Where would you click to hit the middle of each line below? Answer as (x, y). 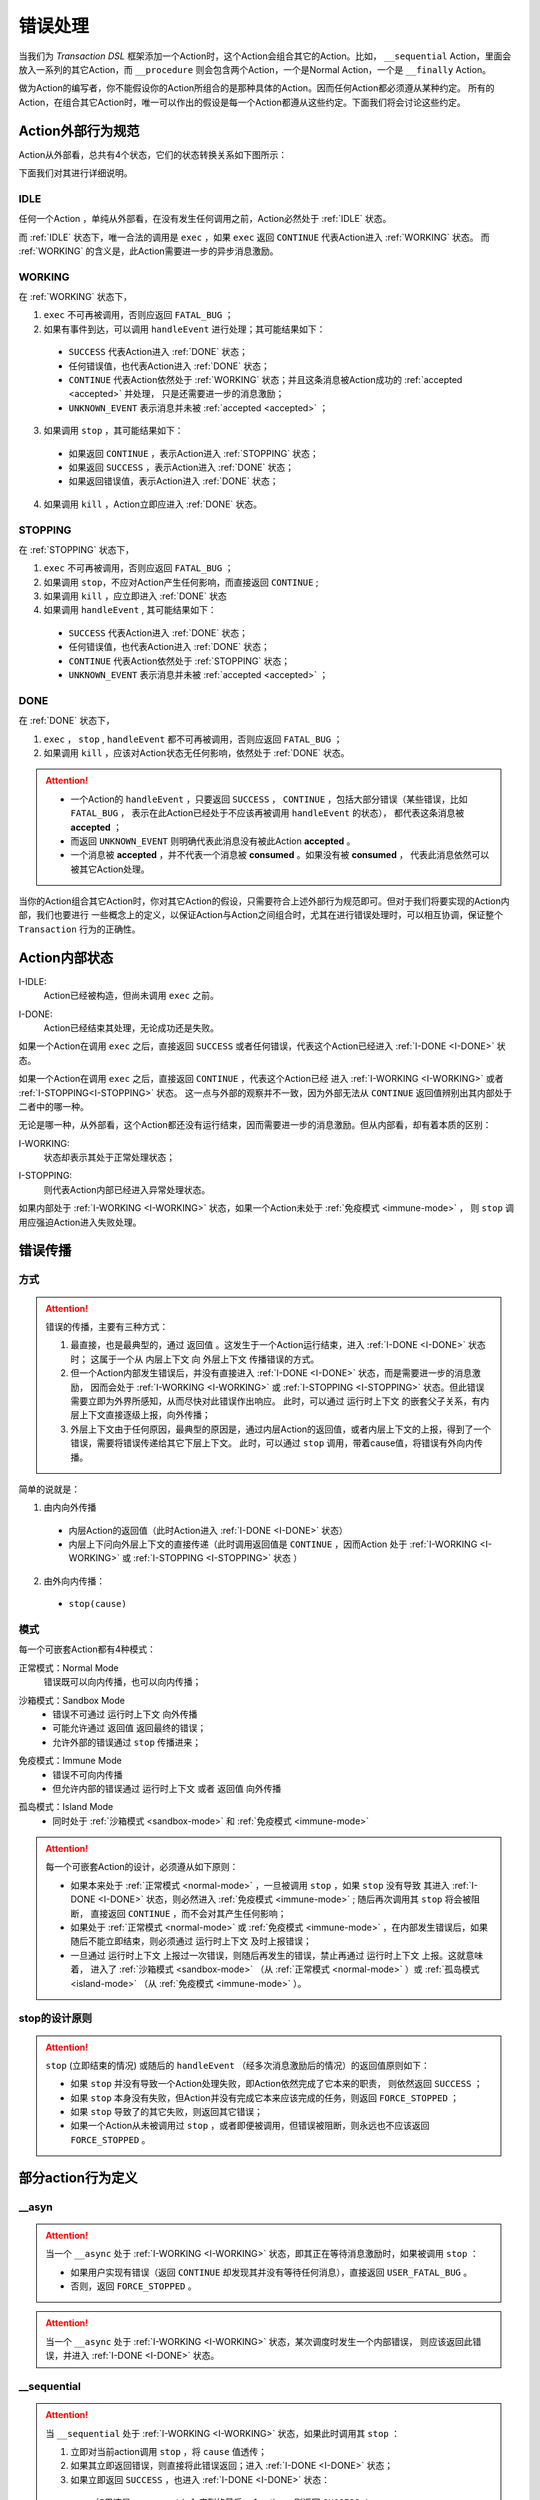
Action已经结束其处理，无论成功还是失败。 (131, 1027)
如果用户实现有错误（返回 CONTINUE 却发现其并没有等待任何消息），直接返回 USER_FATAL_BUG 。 (271, 2272)
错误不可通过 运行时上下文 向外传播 (125, 1714)
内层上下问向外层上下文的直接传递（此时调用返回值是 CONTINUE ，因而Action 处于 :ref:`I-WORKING (273, 1544)
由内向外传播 (70, 1507)
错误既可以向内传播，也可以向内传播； (122, 1682)
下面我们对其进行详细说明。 (75, 173)
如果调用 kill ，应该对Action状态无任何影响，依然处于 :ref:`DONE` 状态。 (196, 752)
